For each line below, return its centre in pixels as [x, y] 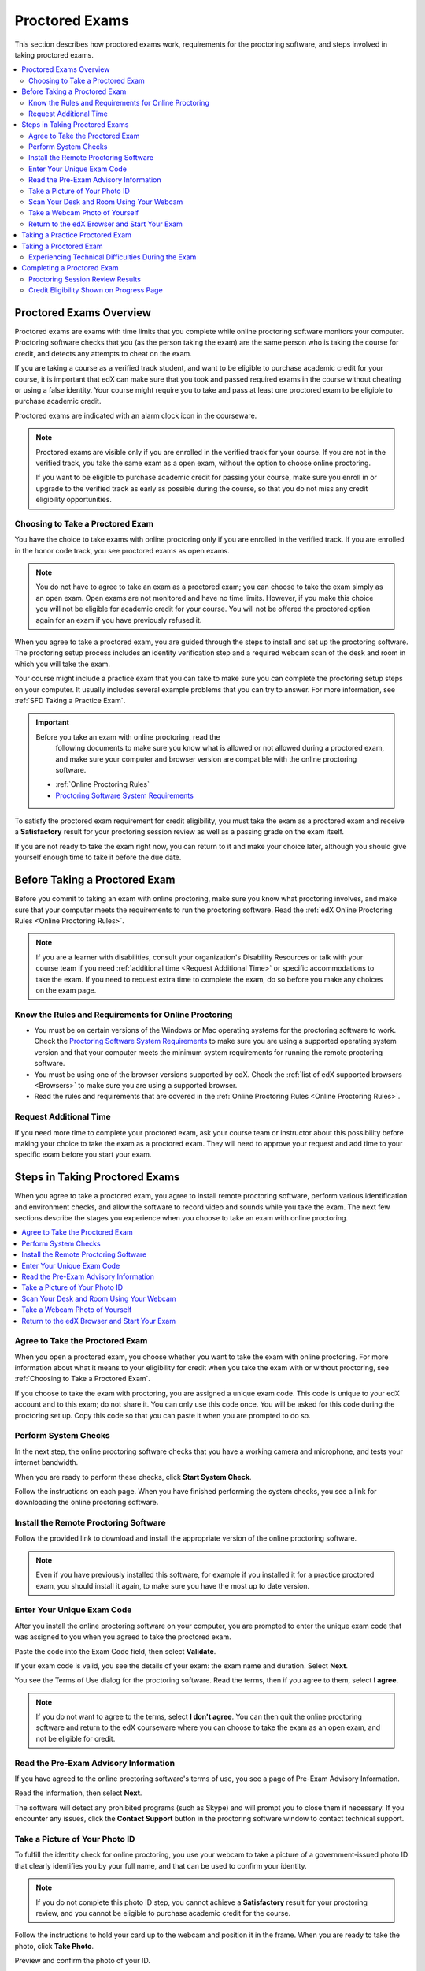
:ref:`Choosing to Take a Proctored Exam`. [83, 1379]
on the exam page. [66, 990]
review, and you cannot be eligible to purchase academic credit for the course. [163, 1913]
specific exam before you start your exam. [83, 1154]
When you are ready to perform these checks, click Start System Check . [133, 1477]
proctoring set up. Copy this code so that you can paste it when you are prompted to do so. [163, 1415]
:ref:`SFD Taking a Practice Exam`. [70, 700]
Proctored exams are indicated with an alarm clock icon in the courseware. [136, 415]
